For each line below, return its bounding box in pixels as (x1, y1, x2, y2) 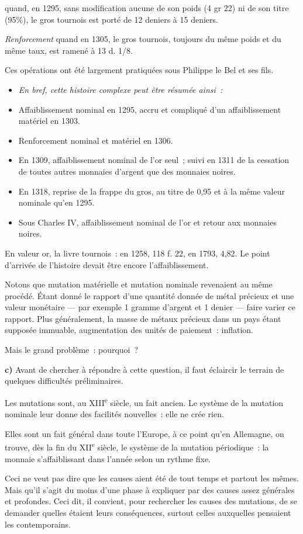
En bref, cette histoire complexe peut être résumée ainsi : (18, 83, 223, 95)
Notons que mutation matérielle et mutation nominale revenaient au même (5, 278, 273, 290)
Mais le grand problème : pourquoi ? (5, 344, 139, 356)
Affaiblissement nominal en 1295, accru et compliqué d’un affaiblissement (18, 103, 281, 115)
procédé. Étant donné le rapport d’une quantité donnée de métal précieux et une (5, 289, 294, 301)
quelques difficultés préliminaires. (5, 375, 123, 387)
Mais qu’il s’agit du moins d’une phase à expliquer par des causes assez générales (5, 483, 295, 495)
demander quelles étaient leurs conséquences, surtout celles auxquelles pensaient (5, 506, 291, 518)
